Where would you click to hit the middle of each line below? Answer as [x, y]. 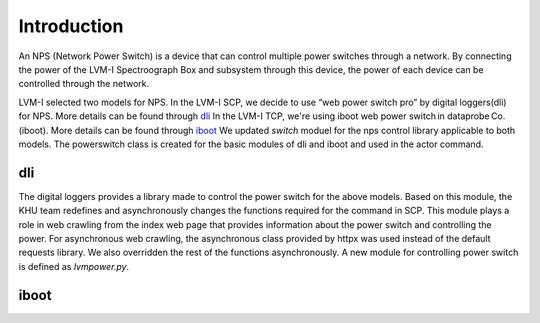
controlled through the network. [84, 84]
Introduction [71, 26]
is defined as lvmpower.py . [74, 266]
